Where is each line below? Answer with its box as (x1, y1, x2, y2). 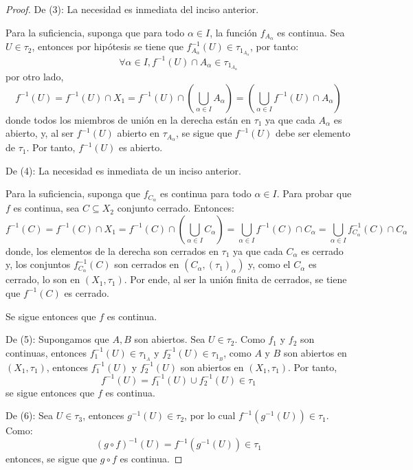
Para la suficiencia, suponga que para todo (5, 25, 185, 39)
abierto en (117, 126, 159, 140)
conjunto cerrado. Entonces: (117, 201, 234, 215)
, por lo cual (184, 408, 236, 423)
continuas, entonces (5, 345, 87, 359)
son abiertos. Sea (134, 332, 205, 346)
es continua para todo (160, 186, 252, 201)
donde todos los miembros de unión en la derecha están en (5, 112, 251, 126)
